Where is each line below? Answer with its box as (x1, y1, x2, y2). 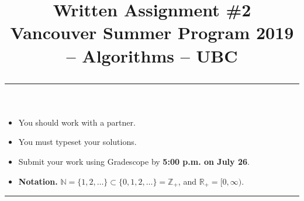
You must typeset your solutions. (18, 136, 137, 148)
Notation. (18, 175, 58, 187)
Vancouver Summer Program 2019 (10, 20, 294, 44)
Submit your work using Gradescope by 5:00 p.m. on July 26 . (18, 155, 250, 167)
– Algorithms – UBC (66, 43, 238, 67)
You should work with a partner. (18, 116, 136, 128)
